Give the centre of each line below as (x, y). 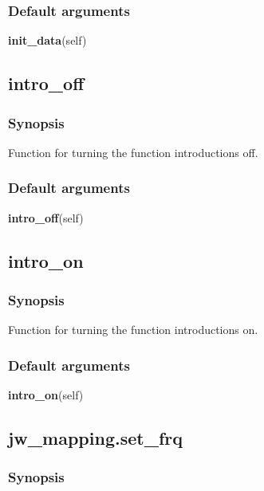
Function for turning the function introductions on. (133, 330)
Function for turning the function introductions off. (133, 152)
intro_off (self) (46, 217)
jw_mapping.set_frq (95, 438)
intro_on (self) (46, 395)
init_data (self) (47, 40)
